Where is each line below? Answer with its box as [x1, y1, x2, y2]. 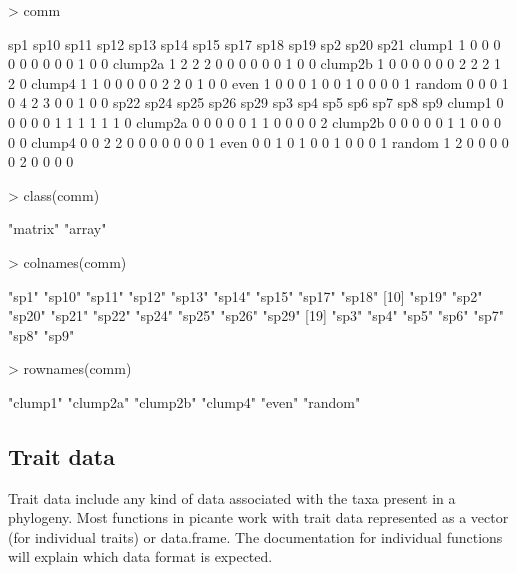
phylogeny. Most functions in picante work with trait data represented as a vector [8, 507, 509, 528]
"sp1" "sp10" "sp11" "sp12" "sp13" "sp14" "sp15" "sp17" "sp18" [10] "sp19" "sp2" [8, 285, 483, 306]
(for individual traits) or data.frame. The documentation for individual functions [8, 526, 503, 547]
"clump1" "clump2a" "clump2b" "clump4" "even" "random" [8, 391, 361, 412]
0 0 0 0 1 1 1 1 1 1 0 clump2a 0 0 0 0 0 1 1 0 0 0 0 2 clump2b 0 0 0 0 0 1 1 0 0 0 [8, 111, 501, 132]
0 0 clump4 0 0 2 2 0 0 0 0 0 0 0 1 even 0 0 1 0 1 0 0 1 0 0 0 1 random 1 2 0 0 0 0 [8, 131, 509, 152]
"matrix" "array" [8, 218, 107, 239]
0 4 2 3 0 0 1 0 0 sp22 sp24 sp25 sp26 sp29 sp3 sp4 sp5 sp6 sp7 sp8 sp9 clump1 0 [8, 92, 504, 113]
